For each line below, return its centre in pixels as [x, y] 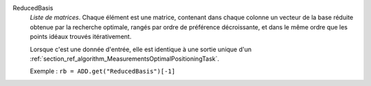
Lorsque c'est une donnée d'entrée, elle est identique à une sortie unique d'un [141, 49]
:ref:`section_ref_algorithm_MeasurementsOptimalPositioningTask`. [125, 59]
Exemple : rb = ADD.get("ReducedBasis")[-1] [102, 71]
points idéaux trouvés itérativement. [81, 37]
